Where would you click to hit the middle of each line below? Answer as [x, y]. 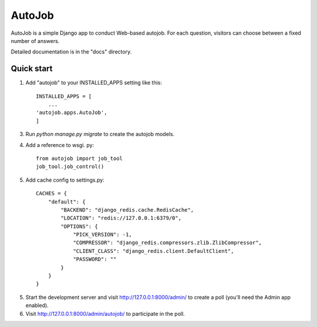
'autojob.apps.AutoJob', [72, 113]
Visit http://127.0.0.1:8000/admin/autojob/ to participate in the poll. [105, 313]
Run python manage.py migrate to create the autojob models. [100, 134]
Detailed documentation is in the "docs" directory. [71, 52]
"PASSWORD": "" [95, 259]
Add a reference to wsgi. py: [60, 145]
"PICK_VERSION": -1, [102, 235]
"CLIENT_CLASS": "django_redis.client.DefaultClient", [154, 251]
